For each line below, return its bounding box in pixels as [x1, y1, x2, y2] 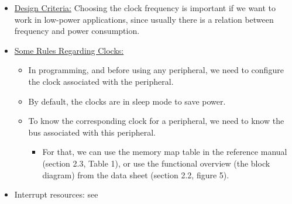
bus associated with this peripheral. [28, 126, 156, 138]
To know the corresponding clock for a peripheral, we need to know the [28, 115, 284, 127]
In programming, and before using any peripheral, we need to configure [28, 64, 284, 76]
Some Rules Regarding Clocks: [14, 44, 124, 56]
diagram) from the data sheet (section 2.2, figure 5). [42, 168, 229, 181]
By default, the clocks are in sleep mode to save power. [28, 95, 226, 107]
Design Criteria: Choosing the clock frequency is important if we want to [14, 2, 276, 13]
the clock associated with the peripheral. [28, 75, 174, 87]
